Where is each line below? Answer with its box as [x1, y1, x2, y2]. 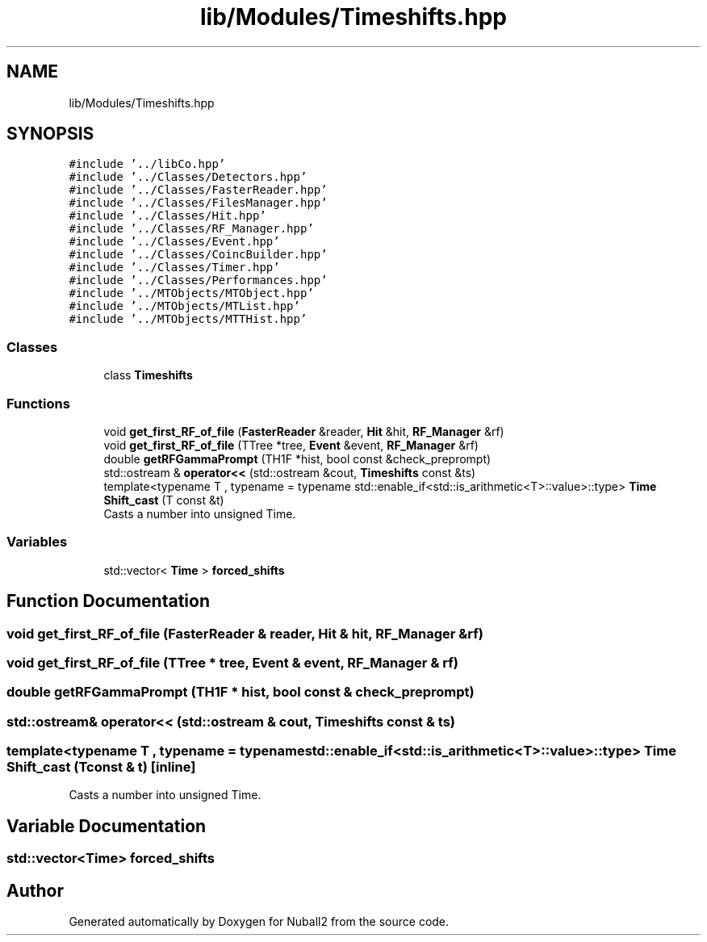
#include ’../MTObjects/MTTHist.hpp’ [69, 312, 307, 326]
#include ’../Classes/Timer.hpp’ [69, 261, 280, 274]
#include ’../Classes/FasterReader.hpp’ [69, 183, 328, 197]
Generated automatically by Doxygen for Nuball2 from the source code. [69, 915, 450, 929]
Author [6, 880, 64, 901]
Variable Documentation [6, 815, 207, 836]
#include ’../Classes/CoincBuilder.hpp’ [69, 248, 328, 262]
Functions [6, 395, 70, 412]
